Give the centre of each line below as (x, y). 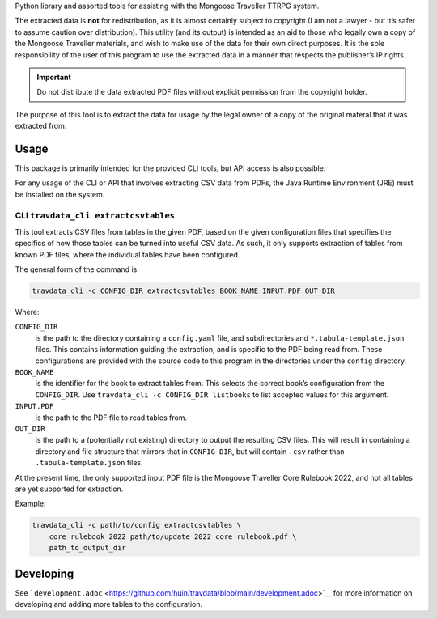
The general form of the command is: (77, 269)
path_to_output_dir (88, 548)
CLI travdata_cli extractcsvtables (95, 215)
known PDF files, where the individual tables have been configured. (127, 254)
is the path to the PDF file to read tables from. (111, 418)
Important (54, 77)
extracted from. (41, 126)
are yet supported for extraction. (69, 489)
